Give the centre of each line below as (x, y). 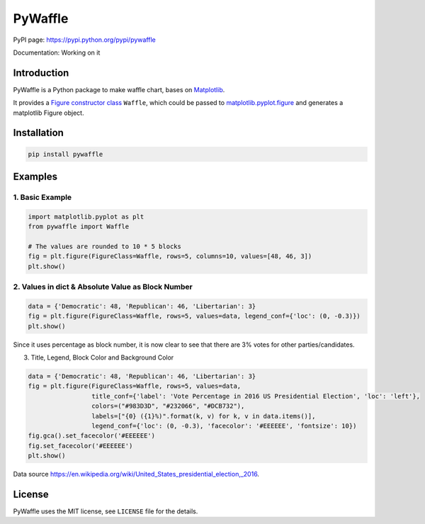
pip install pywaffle (66, 154)
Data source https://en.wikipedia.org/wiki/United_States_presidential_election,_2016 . (136, 474)
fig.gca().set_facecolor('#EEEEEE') (92, 436)
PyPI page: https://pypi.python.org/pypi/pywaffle (84, 40)
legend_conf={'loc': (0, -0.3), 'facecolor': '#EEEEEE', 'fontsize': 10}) (224, 426)
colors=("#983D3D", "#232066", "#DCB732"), (168, 406)
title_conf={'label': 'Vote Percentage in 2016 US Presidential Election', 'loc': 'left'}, (256, 396)
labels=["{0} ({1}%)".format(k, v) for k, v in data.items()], (203, 416)
